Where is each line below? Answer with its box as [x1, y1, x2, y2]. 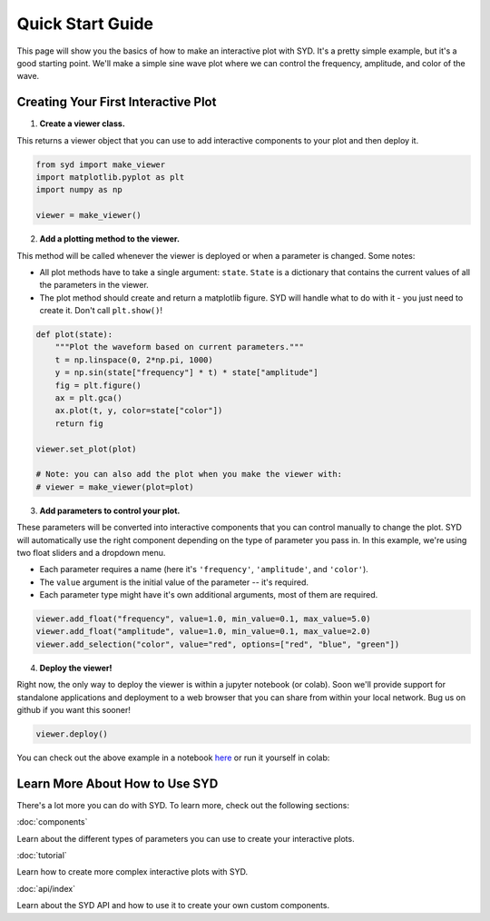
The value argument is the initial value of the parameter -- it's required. [39, 577, 309, 588]
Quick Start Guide [16, 14, 154, 34]
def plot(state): [35, 330, 113, 340]
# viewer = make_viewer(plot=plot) [35, 481, 194, 492]
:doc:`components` [16, 817, 88, 827]
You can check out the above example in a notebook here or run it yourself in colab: [16, 752, 330, 763]
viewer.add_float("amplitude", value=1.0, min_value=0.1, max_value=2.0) [35, 627, 371, 637]
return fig [54, 418, 103, 429]
